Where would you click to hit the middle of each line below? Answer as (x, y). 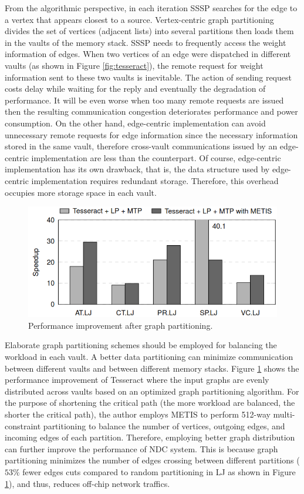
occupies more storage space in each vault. (81, 192)
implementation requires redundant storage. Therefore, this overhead (155, 180)
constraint (23, 425)
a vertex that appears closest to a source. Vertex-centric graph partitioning (139, 19)
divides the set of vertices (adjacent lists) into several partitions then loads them (149, 31)
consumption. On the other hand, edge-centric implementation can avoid (135, 123)
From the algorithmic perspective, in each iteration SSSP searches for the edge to (151, 8)
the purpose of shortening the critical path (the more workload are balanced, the (150, 403)
